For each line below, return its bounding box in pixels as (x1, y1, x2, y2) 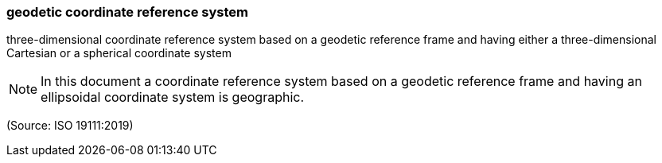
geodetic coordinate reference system (6, 4, 248, 20)
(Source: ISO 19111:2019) (6, 118, 134, 133)
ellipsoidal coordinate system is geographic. (41, 89, 305, 106)
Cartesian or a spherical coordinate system (6, 46, 232, 60)
